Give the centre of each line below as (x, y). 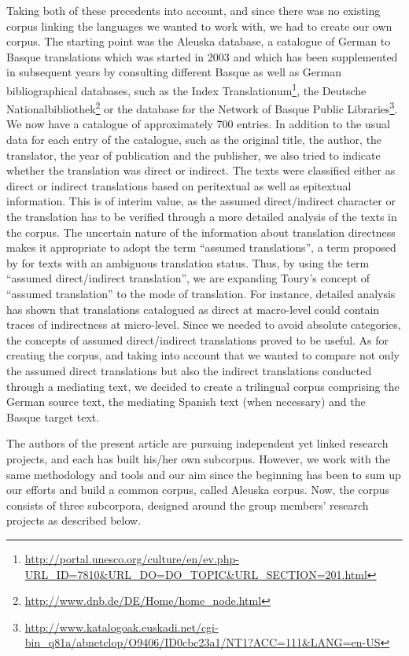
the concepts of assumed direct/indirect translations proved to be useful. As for (198, 339)
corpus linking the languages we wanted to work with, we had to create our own (199, 26)
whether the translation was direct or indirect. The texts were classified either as (201, 170)
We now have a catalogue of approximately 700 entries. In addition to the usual (198, 124)
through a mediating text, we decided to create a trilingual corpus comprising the (203, 386)
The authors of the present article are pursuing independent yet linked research (197, 443)
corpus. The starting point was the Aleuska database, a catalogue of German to (199, 41)
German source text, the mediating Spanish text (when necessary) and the (186, 402)
